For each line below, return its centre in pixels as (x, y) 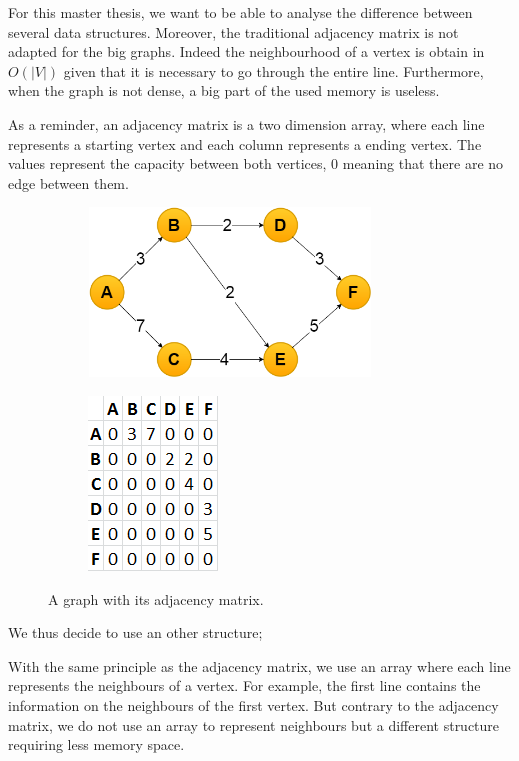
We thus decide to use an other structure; (135, 632)
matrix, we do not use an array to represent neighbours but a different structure (254, 724)
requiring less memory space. (96, 744)
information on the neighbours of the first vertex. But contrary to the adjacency (253, 704)
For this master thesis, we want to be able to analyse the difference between (240, 12)
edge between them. (68, 182)
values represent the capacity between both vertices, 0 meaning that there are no (256, 163)
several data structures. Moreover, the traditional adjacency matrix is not (233, 31)
